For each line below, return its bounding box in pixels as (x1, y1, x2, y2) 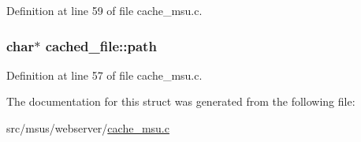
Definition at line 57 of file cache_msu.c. (6, 66, 203, 83)
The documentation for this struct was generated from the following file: (6, 93, 355, 110)
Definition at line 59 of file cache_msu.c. (6, 2, 203, 18)
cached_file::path (45, 35, 157, 55)
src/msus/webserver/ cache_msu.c (6, 120, 169, 136)
